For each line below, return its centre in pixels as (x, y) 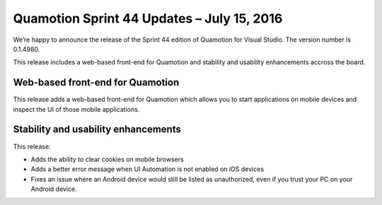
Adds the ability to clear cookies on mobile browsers (107, 159)
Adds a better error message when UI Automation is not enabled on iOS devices (147, 169)
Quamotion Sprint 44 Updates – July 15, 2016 (148, 18)
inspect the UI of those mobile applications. (76, 109)
